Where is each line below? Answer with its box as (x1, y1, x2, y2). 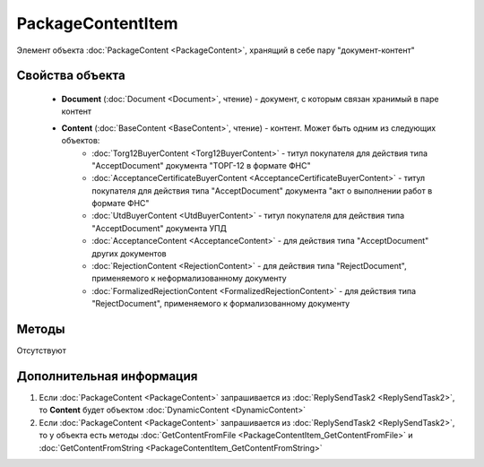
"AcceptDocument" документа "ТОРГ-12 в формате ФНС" (91, 160, 311, 170)
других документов (91, 247, 167, 259)
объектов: (61, 135, 100, 146)
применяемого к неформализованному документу (91, 273, 287, 284)
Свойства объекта (16, 68, 125, 83)
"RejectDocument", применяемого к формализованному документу (91, 298, 350, 309)
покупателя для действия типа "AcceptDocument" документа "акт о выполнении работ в (91, 185, 433, 196)
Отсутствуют (16, 345, 66, 356)
